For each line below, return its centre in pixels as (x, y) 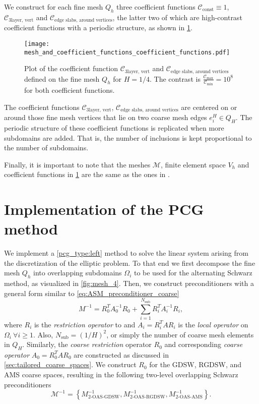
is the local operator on (213, 324)
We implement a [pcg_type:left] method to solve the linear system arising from (126, 253)
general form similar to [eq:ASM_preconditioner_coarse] (92, 293)
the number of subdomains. (46, 148)
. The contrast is (175, 78)
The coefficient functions (42, 107)
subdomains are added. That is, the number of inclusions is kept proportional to (128, 137)
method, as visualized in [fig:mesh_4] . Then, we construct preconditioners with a (129, 283)
